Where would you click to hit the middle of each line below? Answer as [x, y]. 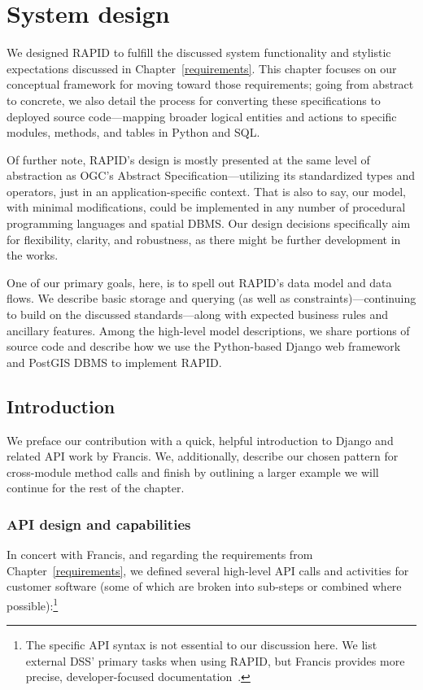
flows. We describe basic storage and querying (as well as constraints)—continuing [211, 298]
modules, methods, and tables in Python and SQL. [133, 132]
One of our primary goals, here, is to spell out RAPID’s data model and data [199, 282]
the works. [33, 255]
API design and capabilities [99, 524]
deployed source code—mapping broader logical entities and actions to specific [202, 116]
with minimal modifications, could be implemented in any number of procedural [206, 207]
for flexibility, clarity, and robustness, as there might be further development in [204, 239]
